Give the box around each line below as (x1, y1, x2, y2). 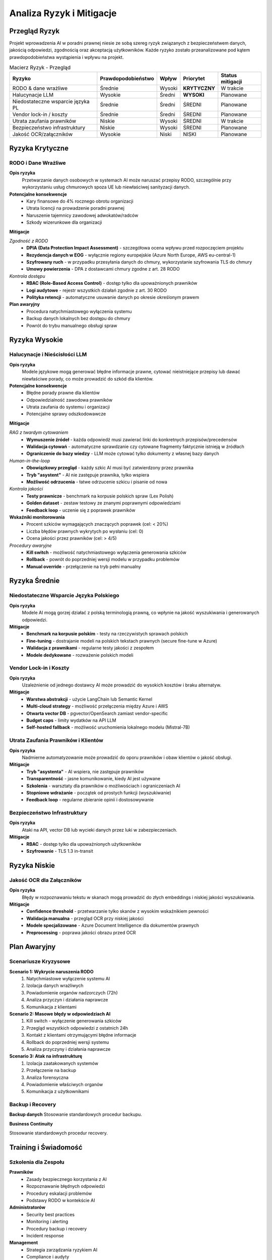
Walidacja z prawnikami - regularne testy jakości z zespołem (26, 645, 154, 651)
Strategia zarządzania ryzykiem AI (26, 1246, 98, 1252)
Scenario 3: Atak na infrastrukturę (9, 1053, 83, 1059)
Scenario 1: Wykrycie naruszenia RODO (9, 968, 94, 975)
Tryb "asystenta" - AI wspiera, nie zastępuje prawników (26, 769, 145, 775)
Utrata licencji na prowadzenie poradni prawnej (26, 205, 124, 211)
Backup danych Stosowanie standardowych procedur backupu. (9, 1111, 142, 1117)
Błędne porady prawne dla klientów (26, 390, 100, 396)
